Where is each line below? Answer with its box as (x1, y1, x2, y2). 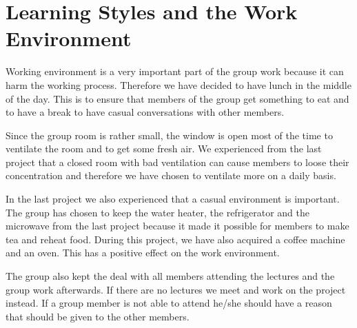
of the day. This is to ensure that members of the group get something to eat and (6, 91, 349, 105)
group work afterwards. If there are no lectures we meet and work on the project (6, 282, 346, 296)
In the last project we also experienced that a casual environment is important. (6, 192, 340, 206)
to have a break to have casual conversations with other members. (6, 105, 285, 119)
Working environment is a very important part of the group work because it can (6, 64, 344, 79)
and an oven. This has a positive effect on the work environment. (6, 245, 280, 260)
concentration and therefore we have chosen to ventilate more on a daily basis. (6, 168, 336, 183)
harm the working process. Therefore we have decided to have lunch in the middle (6, 77, 351, 92)
